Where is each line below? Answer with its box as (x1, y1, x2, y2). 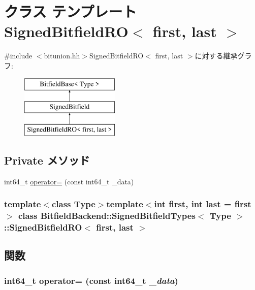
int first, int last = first (154, 198, 251, 210)
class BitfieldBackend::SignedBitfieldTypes (18, 209, 196, 222)
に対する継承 (195, 50, 238, 61)
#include (4, 50, 33, 61)
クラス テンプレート (4, 1, 137, 22)
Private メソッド (4, 152, 90, 168)
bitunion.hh (44, 50, 80, 61)
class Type (51, 198, 95, 210)
